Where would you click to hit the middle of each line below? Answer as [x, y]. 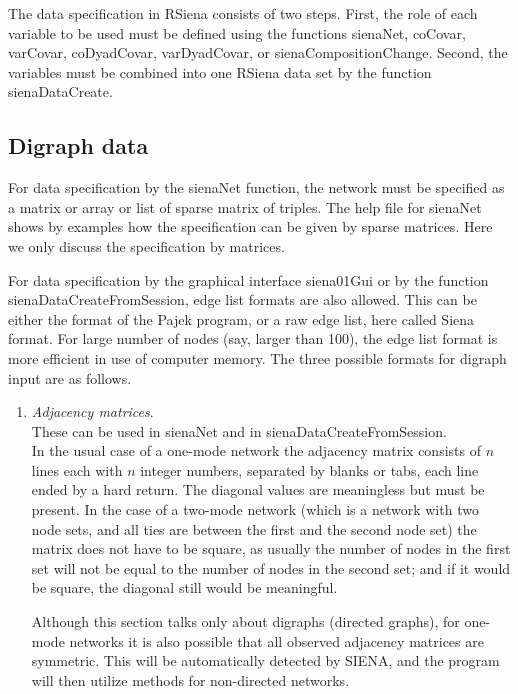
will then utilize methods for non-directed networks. [190, 679]
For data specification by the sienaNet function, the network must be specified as [256, 187]
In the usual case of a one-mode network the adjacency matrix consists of [256, 450]
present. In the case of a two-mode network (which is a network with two [255, 509]
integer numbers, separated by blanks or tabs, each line [309, 469]
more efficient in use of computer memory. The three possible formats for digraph [257, 357]
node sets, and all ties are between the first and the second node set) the [254, 528]
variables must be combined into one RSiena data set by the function [220, 71]
